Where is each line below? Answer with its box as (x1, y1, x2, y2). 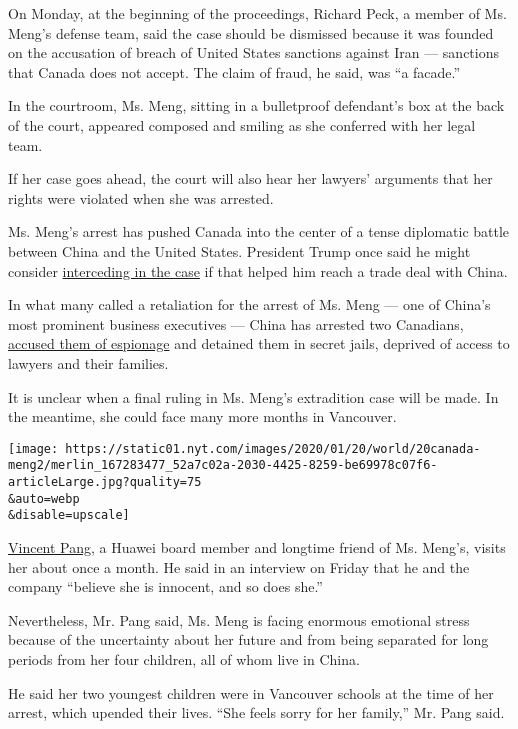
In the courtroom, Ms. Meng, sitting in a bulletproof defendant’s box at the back (8, 95, 505, 116)
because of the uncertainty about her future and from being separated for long (8, 629, 489, 650)
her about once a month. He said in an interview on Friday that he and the (8, 556, 470, 577)
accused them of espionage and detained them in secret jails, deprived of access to (8, 333, 510, 354)
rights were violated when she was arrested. (8, 187, 274, 208)
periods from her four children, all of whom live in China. (8, 648, 360, 669)
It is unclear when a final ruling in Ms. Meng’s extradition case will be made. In (8, 386, 499, 407)
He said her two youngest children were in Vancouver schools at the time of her (8, 682, 494, 703)
